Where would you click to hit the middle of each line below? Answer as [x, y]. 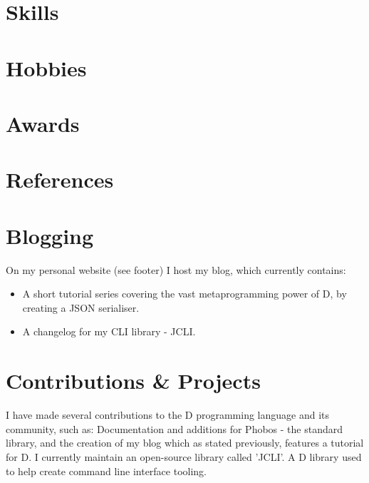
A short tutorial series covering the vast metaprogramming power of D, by [184, 294]
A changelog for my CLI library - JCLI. [109, 331]
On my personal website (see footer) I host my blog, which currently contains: [176, 269]
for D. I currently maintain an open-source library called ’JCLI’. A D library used [184, 456]
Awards [43, 123]
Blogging [50, 235]
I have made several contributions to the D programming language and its [168, 415]
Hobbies [46, 67]
